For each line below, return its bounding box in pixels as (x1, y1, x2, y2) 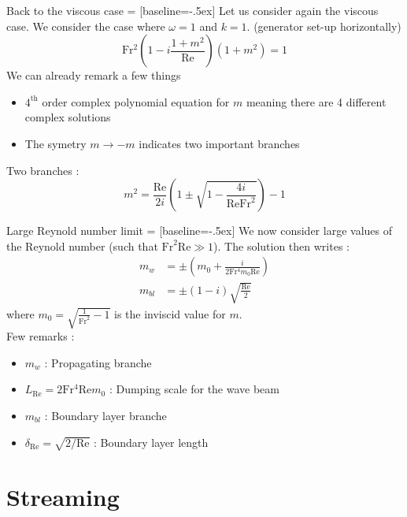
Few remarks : (6, 328, 75, 344)
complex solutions (24, 109, 111, 125)
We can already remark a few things (6, 67, 181, 84)
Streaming (6, 480, 120, 512)
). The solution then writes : (213, 237, 350, 254)
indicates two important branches (139, 135, 300, 151)
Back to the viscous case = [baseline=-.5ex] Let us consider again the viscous (6, 2, 379, 18)
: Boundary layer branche (44, 407, 167, 423)
